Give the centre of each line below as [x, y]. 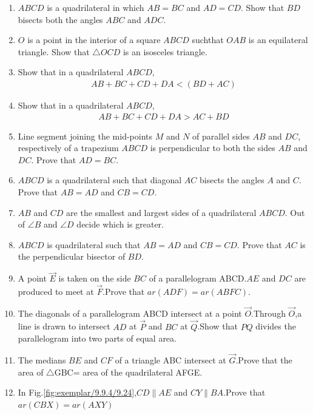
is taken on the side [95, 278]
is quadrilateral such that [94, 244]
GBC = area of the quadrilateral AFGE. [128, 372]
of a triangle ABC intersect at [170, 360]
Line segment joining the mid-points [85, 136]
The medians [42, 360]
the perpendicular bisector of [72, 256]
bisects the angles [232, 180]
